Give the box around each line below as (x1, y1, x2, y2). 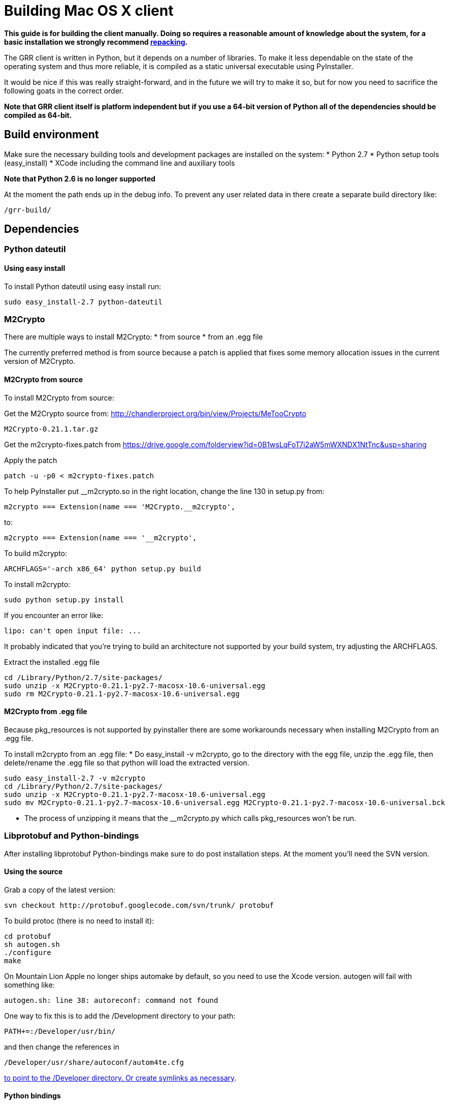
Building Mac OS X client (4, 2, 174, 19)
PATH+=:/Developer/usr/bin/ (4, 1027, 116, 1035)
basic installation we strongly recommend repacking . (4, 37, 188, 46)
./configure (4, 948, 51, 957)
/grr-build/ (4, 205, 51, 214)
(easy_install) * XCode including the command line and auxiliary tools (4, 158, 235, 167)
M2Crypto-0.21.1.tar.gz (4, 424, 99, 433)
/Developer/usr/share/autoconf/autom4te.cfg (4, 1058, 184, 1066)
